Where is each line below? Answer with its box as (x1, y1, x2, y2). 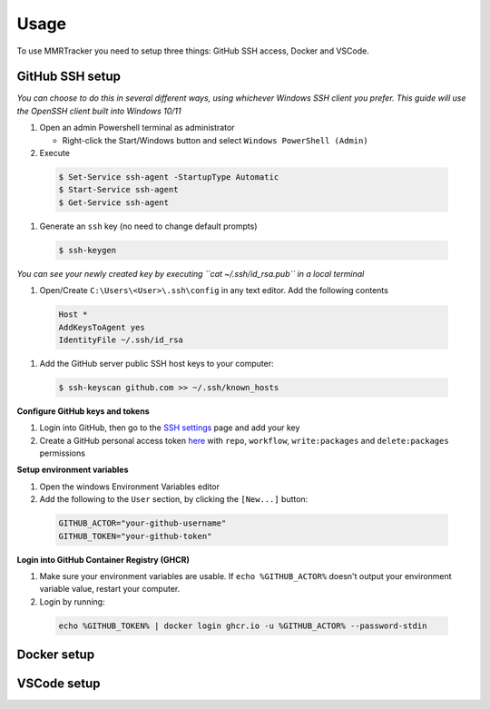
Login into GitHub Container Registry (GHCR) (16, 554, 190, 565)
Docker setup (16, 647, 95, 663)
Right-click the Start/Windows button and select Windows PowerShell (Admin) (62, 134, 368, 145)
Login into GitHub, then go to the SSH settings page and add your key (39, 422, 300, 433)
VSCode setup (16, 676, 101, 692)
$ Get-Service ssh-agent (58, 197, 170, 208)
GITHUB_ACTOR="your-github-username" (58, 518, 227, 528)
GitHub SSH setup (16, 69, 122, 84)
